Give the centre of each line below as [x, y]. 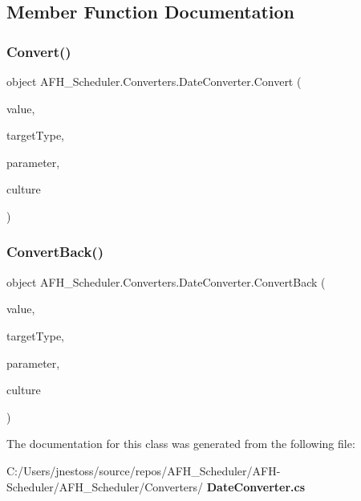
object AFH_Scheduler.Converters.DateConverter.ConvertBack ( [166, 281]
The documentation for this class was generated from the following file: [181, 444]
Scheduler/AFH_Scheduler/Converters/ [105, 486]
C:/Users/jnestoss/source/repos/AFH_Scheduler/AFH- [144, 470]
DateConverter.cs [256, 486]
